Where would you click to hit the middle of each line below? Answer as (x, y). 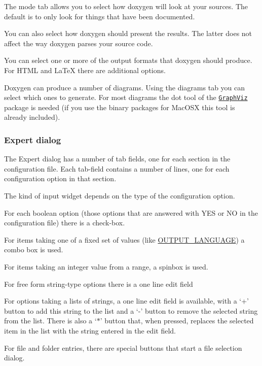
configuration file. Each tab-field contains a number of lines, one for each (117, 168)
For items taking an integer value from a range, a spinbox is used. (106, 266)
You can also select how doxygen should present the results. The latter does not (128, 33)
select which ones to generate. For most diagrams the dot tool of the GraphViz (126, 97)
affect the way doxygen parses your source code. (79, 43)
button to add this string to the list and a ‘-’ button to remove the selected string (131, 310)
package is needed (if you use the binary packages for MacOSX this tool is (120, 107)
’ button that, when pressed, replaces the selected (177, 321)
